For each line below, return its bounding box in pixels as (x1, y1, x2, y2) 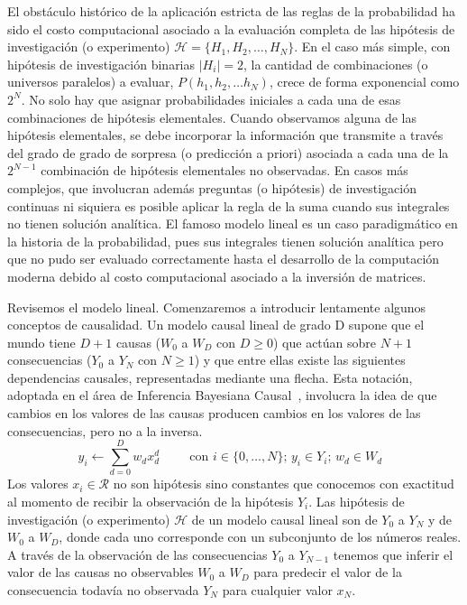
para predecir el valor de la (253, 563, 402, 582)
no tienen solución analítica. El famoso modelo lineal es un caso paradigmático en (7, 214, 458, 233)
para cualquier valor (222, 580, 333, 599)
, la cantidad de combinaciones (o (243, 54, 428, 73)
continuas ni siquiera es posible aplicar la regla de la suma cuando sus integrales (7, 196, 450, 215)
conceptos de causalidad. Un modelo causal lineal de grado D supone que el (7, 315, 425, 334)
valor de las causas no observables (7, 563, 194, 582)
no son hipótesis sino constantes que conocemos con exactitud (113, 474, 454, 493)
